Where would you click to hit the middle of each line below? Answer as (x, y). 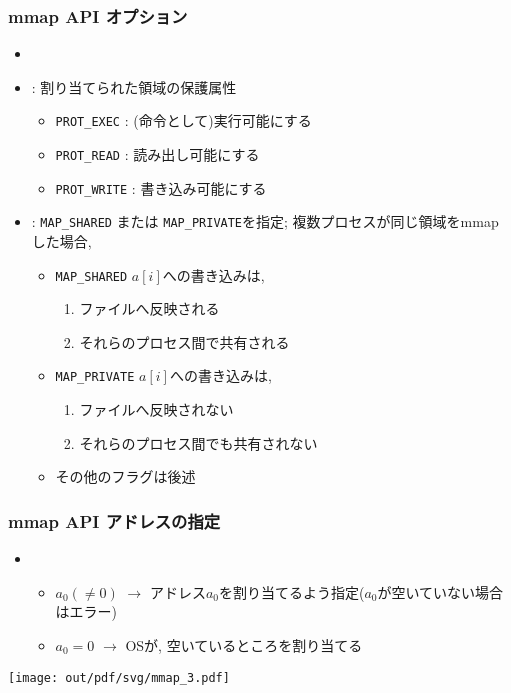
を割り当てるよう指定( (291, 591)
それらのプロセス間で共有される (184, 341)
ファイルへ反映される (149, 308)
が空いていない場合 (440, 591)
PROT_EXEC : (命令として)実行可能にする (183, 120)
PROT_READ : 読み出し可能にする (157, 154)
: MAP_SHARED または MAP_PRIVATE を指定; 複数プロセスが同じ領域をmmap (265, 221)
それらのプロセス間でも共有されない (198, 442)
